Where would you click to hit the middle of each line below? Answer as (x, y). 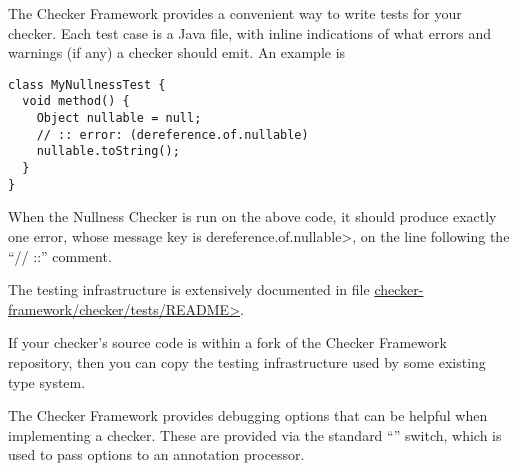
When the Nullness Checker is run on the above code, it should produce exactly (252, 216)
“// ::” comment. (60, 255)
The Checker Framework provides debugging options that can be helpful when (248, 415)
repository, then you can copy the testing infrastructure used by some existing (247, 361)
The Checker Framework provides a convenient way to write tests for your (235, 13)
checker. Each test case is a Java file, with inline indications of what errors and (250, 32)
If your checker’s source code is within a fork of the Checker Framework (227, 342)
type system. (47, 381)
